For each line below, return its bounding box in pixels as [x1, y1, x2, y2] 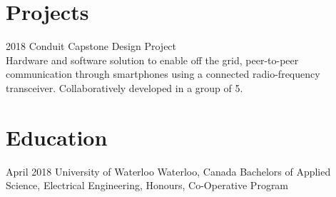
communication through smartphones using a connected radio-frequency [6, 66, 320, 81]
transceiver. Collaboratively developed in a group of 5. [6, 80, 243, 95]
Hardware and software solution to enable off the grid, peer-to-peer [6, 52, 299, 67]
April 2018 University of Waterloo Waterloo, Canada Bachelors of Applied [6, 163, 331, 178]
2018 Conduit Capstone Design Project [6, 39, 177, 54]
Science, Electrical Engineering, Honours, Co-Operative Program [6, 178, 289, 193]
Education [6, 122, 108, 151]
